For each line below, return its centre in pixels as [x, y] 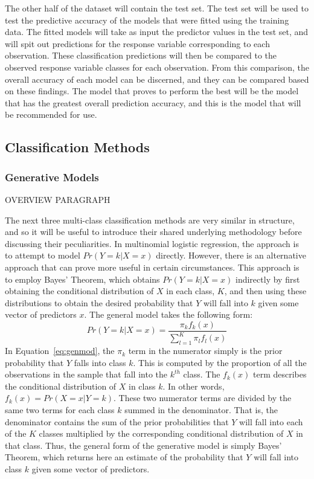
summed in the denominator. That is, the [201, 410]
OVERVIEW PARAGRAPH [58, 199]
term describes [280, 374]
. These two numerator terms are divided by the [202, 398]
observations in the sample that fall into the [86, 374]
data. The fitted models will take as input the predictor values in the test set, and [157, 32]
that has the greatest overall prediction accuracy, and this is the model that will [153, 102]
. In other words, [194, 386]
